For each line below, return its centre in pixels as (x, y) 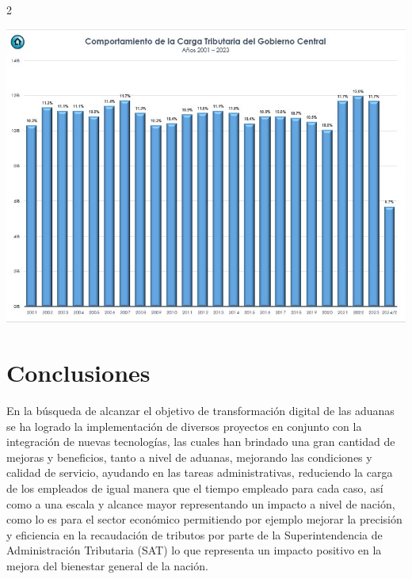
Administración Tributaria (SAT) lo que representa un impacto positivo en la (194, 550)
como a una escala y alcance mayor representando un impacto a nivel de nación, (201, 503)
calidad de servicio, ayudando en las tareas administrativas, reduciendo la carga (200, 472)
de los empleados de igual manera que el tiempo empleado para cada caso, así (195, 488)
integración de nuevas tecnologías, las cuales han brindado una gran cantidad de (201, 442)
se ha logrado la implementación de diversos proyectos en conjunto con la (184, 426)
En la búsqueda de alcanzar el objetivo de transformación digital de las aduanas (200, 411)
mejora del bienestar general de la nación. (107, 566)
